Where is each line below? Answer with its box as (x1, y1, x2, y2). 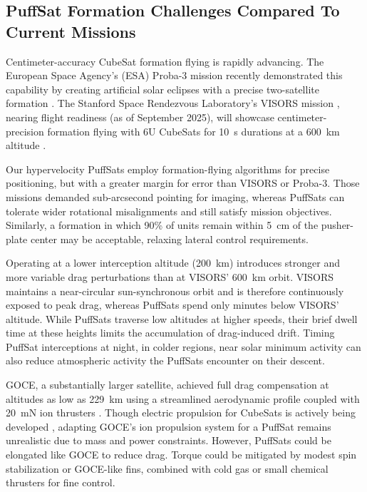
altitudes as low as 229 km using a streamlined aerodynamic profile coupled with (6, 391, 360, 406)
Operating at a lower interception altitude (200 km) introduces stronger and (6, 255, 341, 270)
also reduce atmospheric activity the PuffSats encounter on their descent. (6, 353, 325, 368)
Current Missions (6, 20, 136, 42)
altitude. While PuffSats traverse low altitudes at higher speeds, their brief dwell (6, 311, 358, 326)
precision (6, 123, 44, 138)
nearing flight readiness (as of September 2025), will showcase (6, 109, 274, 124)
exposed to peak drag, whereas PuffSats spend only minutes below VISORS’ (6, 297, 339, 312)
